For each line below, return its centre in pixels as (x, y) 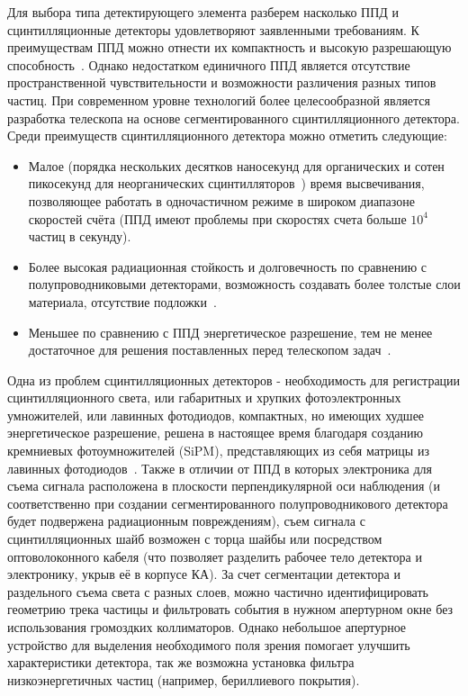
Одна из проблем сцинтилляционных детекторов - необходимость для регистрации (234, 380)
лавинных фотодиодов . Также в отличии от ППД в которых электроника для (220, 468)
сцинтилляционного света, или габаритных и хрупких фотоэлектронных (204, 398)
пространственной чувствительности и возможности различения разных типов (222, 82)
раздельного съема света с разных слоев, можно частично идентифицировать (218, 591)
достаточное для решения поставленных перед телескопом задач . (210, 350)
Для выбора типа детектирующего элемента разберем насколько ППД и (203, 12)
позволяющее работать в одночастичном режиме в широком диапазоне (221, 200)
